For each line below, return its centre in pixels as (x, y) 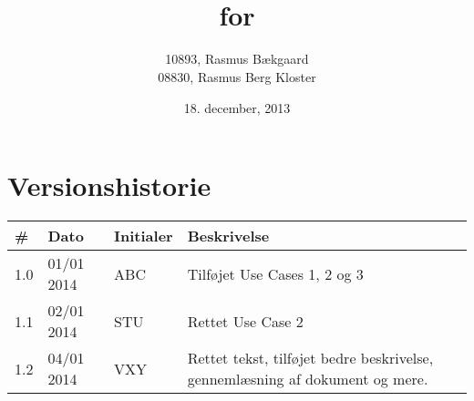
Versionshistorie (109, 185)
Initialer (144, 236)
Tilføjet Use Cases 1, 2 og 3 (275, 273)
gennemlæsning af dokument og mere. (308, 379)
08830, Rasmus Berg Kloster (237, 76)
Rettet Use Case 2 (245, 321)
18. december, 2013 (237, 107)
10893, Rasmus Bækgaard (237, 59)
